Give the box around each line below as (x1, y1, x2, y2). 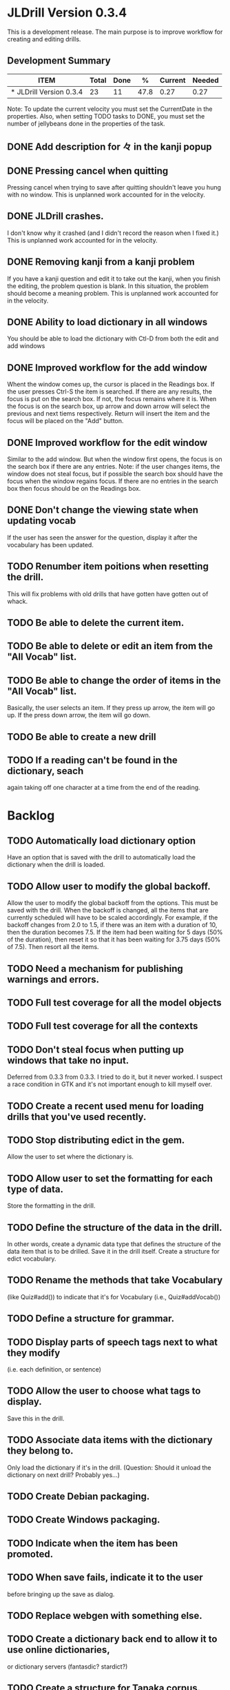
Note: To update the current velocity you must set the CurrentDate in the (7, 105, 213, 113)
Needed (192, 75, 219, 85)
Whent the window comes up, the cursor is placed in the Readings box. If (7, 380, 215, 389)
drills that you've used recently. (7, 1111, 147, 1123)
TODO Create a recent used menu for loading (7, 1100, 205, 1112)
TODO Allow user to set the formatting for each (7, 1172, 213, 1184)
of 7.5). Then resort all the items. (7, 943, 99, 951)
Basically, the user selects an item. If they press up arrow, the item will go (7, 704, 216, 712)
